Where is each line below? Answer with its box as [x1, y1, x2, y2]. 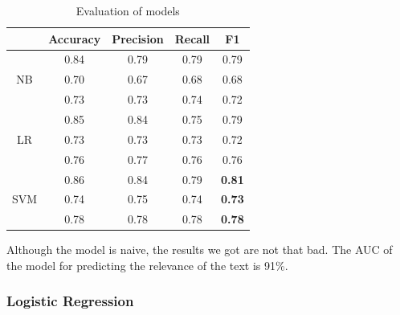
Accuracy [48, 30, 101, 47]
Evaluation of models [76, 2, 180, 18]
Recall [174, 30, 210, 47]
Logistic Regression [6, 291, 134, 311]
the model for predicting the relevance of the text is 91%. [6, 256, 288, 273]
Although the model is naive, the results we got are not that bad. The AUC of [6, 241, 393, 258]
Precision [112, 30, 164, 47]
